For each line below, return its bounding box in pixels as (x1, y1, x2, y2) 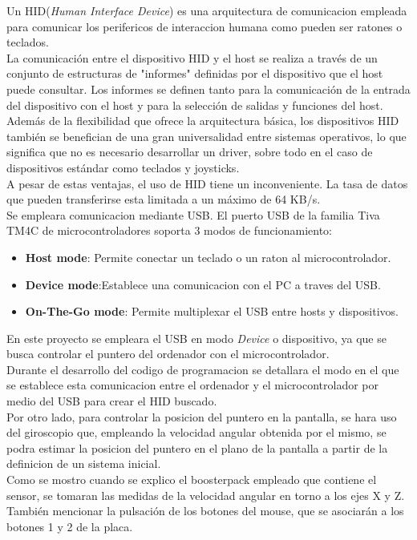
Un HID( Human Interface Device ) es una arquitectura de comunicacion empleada (6, 2, 407, 18)
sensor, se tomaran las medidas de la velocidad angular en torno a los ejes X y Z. (6, 486, 405, 503)
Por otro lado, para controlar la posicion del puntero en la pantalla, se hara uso (6, 408, 397, 425)
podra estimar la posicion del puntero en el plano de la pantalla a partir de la (6, 439, 388, 456)
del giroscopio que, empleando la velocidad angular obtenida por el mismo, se (6, 424, 387, 441)
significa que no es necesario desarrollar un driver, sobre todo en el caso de (6, 143, 373, 160)
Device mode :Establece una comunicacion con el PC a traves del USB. (25, 276, 381, 292)
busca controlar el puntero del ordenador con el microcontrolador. (6, 345, 330, 362)
